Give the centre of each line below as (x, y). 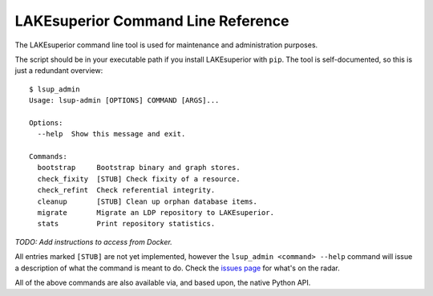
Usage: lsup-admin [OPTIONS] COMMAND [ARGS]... (124, 101)
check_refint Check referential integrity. (126, 190)
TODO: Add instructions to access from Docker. (93, 241)
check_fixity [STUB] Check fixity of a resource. (139, 179)
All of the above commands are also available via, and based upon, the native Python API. (163, 282)
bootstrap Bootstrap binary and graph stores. (139, 168)
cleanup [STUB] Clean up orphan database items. (148, 201)
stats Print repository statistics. (126, 224)
